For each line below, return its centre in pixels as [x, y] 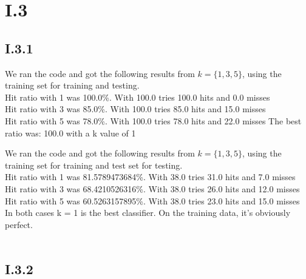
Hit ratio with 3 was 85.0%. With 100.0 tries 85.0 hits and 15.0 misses [135, 109]
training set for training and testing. [72, 85]
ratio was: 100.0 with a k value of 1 [70, 133]
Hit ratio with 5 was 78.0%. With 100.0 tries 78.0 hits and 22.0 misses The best [153, 120]
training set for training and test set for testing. [94, 165]
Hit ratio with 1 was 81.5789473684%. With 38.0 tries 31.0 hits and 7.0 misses [150, 177]
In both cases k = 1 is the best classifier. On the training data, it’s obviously [148, 213]
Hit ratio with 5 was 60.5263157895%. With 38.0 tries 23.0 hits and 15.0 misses [152, 200]
